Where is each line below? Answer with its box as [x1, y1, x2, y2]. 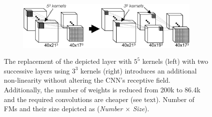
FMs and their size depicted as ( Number [4, 103, 123, 114]
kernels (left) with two [142, 56, 208, 66]
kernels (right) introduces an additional [80, 65, 197, 75]
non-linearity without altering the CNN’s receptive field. [4, 75, 170, 85]
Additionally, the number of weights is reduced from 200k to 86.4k [4, 85, 200, 95]
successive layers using [4, 65, 70, 75]
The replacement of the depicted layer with [4, 56, 132, 66]
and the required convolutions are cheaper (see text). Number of [4, 94, 195, 104]
